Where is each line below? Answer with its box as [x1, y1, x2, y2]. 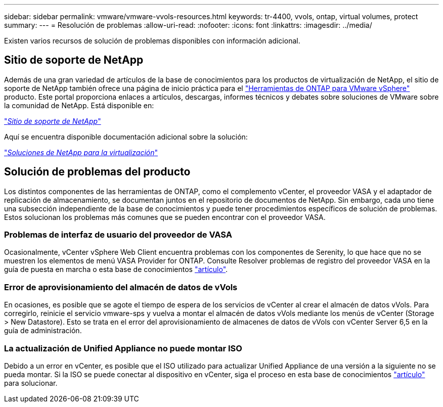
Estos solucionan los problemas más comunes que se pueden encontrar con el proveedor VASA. [4, 212, 326, 221]
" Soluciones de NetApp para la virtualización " [4, 148, 158, 157]
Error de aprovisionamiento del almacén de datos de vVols [4, 282, 238, 292]
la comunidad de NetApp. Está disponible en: [4, 101, 154, 110]
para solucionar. [4, 378, 58, 387]
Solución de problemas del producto [4, 165, 191, 178]
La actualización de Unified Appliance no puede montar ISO [4, 343, 242, 353]
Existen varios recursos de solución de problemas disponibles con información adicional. [4, 36, 300, 45]
